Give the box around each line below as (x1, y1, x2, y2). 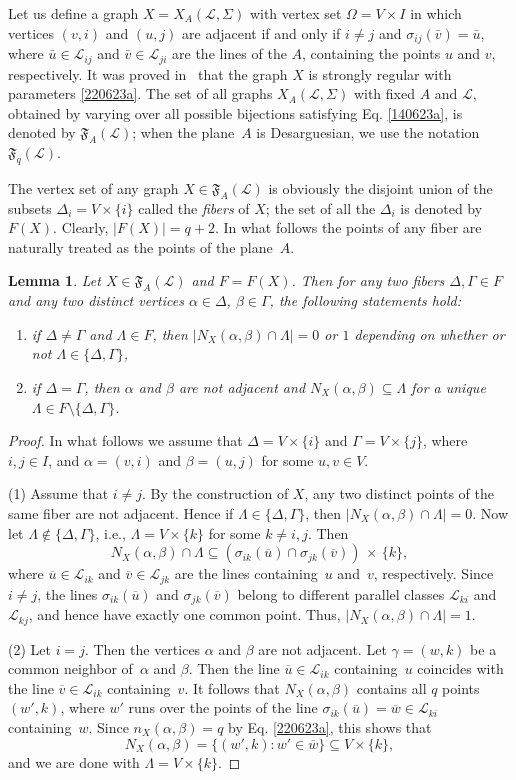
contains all (356, 677, 427, 698)
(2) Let (8, 638, 51, 659)
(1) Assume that (8, 483, 109, 504)
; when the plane (132, 122, 235, 143)
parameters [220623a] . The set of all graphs (8, 83, 273, 104)
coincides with (417, 658, 504, 679)
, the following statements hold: (269, 290, 462, 311)
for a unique (411, 377, 486, 398)
